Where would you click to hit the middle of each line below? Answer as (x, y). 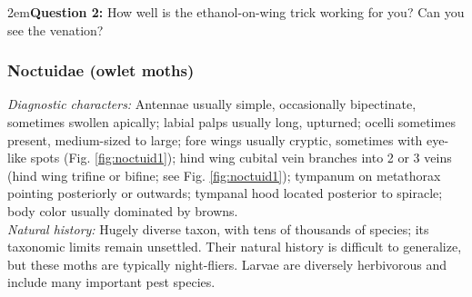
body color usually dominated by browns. (123, 210)
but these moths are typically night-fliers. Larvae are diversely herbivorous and (227, 264)
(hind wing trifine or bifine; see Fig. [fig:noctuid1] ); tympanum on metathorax (224, 175)
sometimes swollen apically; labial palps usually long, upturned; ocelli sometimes (231, 122)
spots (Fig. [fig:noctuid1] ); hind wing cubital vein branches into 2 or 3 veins (241, 158)
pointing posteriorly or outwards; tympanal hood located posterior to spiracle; (225, 193)
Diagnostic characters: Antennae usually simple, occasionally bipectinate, (212, 104)
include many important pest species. (111, 282)
